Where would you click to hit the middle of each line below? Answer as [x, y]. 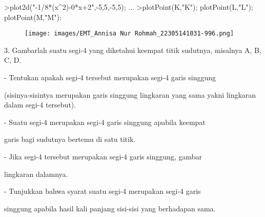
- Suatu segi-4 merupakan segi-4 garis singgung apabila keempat [105, 122]
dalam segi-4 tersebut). [40, 105]
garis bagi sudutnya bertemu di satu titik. [70, 139]
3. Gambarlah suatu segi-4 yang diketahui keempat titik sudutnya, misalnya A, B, [133, 50]
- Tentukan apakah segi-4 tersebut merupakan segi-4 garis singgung [110, 77]
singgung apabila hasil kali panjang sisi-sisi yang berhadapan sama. [110, 208]
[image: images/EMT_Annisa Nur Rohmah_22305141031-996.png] [129, 34]
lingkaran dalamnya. [36, 174]
